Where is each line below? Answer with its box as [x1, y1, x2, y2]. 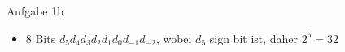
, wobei [155, 29, 192, 46]
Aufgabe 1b [7, 2, 64, 19]
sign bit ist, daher [209, 29, 299, 46]
